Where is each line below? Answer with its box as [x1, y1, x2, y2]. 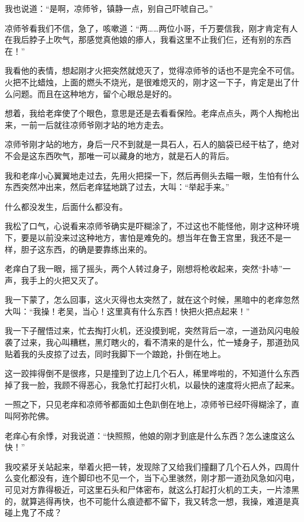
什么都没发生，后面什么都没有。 [5, 200, 127, 212]
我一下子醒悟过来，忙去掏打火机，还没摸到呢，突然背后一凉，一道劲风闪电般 [5, 324, 299, 337]
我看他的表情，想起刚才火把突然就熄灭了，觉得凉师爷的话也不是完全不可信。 [5, 64, 299, 77]
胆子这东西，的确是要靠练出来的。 [20, 243, 152, 255]
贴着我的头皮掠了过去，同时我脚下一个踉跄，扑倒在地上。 [5, 347, 226, 359]
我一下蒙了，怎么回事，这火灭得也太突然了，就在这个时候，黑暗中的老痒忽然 [5, 293, 299, 306]
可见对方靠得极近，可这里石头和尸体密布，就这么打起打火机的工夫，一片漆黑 [5, 483, 299, 495]
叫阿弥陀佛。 [5, 410, 54, 422]
